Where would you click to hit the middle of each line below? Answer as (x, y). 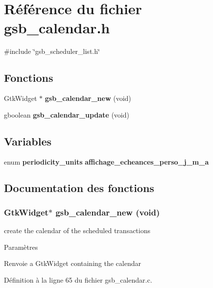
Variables (28, 141)
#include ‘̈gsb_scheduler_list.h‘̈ (52, 51)
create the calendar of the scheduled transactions (77, 230)
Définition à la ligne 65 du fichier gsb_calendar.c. (78, 279)
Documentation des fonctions (79, 188)
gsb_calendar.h (57, 28)
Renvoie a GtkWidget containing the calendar (72, 263)
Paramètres (21, 247)
